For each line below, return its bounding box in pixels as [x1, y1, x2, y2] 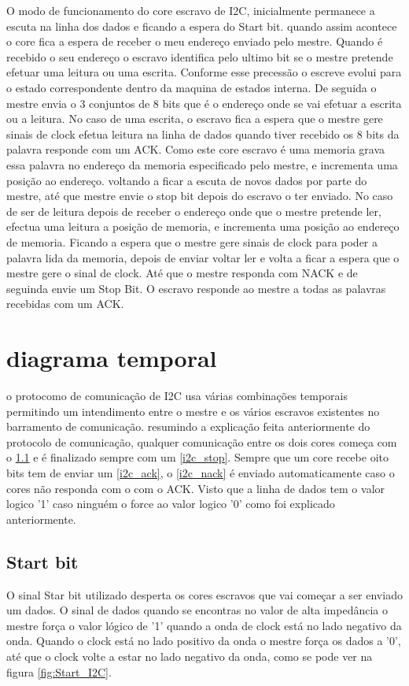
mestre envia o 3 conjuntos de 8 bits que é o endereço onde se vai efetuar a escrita [6, 95, 402, 111]
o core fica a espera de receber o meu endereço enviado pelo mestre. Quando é [6, 33, 383, 50]
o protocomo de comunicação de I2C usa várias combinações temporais [6, 387, 348, 403]
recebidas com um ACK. [6, 295, 124, 312]
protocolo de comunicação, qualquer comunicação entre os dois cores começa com [6, 433, 397, 450]
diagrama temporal [6, 342, 217, 374]
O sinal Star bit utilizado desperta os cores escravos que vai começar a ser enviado [6, 586, 403, 603]
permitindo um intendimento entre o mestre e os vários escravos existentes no [6, 402, 380, 419]
